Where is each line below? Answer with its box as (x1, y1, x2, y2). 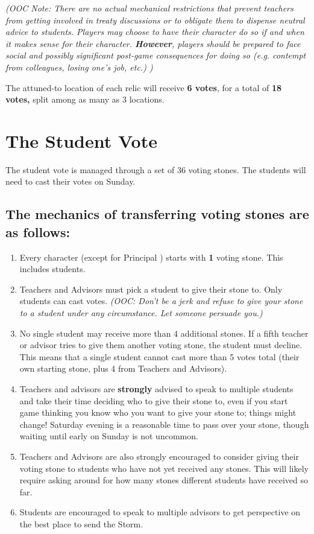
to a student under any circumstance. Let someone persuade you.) (19, 307, 263, 319)
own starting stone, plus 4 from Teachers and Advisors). (19, 362, 227, 375)
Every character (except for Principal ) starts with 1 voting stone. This (19, 250, 283, 263)
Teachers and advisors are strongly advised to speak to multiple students (19, 383, 294, 395)
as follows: (5, 222, 71, 241)
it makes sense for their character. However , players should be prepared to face (5, 37, 301, 49)
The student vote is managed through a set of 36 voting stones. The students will (5, 163, 306, 176)
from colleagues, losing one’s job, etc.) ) (5, 60, 153, 73)
